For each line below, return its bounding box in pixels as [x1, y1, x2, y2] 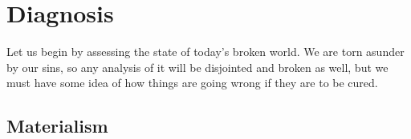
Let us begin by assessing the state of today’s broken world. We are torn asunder [6, 43, 405, 60]
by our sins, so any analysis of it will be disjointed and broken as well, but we [6, 58, 389, 75]
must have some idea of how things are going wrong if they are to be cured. [6, 74, 378, 91]
